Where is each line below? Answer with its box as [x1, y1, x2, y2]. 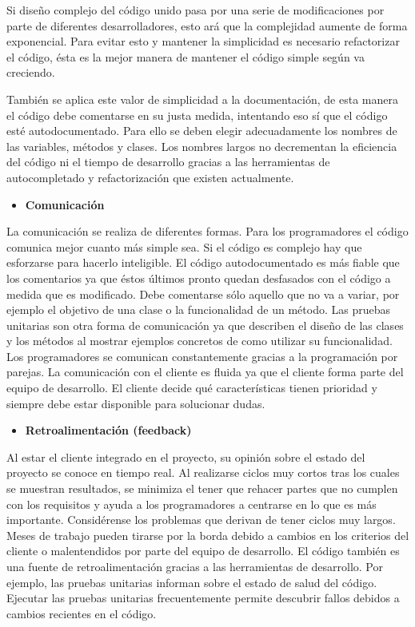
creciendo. [6, 64, 55, 81]
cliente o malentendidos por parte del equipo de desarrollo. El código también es [6, 542, 400, 559]
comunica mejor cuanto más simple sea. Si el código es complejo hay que [6, 238, 362, 255]
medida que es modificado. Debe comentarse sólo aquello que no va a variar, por [6, 285, 400, 302]
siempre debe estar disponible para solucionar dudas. [6, 395, 265, 411]
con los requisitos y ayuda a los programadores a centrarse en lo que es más [6, 495, 377, 512]
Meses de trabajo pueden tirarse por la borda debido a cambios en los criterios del [6, 526, 409, 543]
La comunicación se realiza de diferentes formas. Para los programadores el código [6, 223, 409, 240]
